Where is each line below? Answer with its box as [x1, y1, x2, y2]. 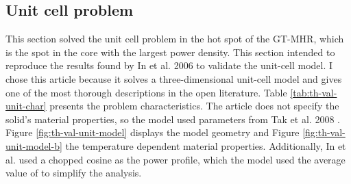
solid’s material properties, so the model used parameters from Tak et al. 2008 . [5, 111, 340, 126]
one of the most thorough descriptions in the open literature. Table [5, 85, 287, 99]
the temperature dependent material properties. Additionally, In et [65, 138, 346, 153]
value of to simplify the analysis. [5, 166, 142, 180]
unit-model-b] [5, 138, 62, 153]
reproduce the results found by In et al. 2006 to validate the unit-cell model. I [5, 58, 333, 73]
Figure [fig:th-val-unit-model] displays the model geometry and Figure [5, 125, 300, 140]
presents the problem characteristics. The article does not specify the [49, 98, 339, 113]
